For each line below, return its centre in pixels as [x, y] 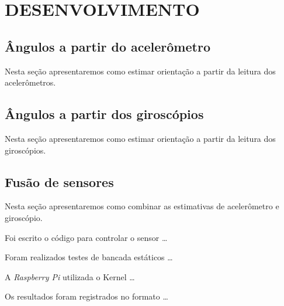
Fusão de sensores [59, 181]
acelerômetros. [30, 82]
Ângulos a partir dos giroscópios [104, 114]
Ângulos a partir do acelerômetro [108, 46]
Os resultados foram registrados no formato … [86, 296]
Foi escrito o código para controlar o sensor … [86, 237]
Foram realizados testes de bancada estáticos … [89, 257]
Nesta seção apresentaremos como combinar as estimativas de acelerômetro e [142, 206]
